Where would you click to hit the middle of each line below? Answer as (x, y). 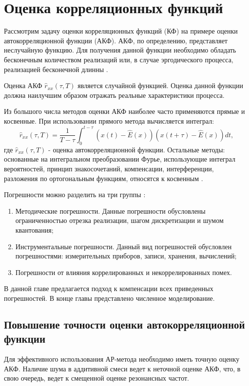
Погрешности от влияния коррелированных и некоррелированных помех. (124, 272)
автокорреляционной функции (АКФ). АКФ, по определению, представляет (116, 40)
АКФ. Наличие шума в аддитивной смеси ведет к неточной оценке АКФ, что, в (122, 368)
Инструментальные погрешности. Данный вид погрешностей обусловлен (124, 246)
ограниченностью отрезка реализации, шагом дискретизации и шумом (119, 220)
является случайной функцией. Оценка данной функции (161, 85)
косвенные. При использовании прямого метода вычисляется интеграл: (109, 120)
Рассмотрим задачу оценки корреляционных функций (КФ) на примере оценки (121, 31)
